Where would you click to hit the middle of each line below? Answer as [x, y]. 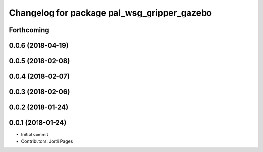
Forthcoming [29, 30]
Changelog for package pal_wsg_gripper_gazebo [110, 13]
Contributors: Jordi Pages [47, 141]
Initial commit [35, 135]
